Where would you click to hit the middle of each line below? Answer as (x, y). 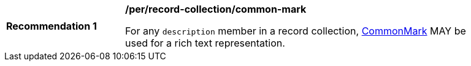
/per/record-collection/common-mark (216, 9)
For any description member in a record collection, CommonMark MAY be (296, 31)
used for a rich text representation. (205, 43)
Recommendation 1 (52, 26)
